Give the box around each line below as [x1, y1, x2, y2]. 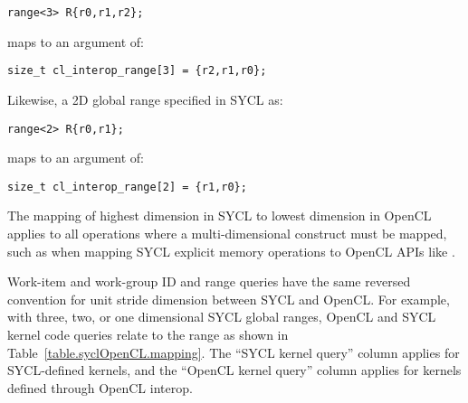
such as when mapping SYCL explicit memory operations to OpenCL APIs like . [7, 241, 455, 260]
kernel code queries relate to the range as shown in [7, 324, 289, 343]
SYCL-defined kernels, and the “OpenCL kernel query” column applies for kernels [7, 361, 462, 380]
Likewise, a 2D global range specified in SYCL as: [7, 89, 283, 108]
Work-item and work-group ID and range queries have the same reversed [7, 272, 411, 291]
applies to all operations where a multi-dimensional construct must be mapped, [7, 224, 447, 242]
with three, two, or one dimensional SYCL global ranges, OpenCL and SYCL [7, 307, 436, 326]
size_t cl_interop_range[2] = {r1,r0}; [7, 180, 247, 193]
